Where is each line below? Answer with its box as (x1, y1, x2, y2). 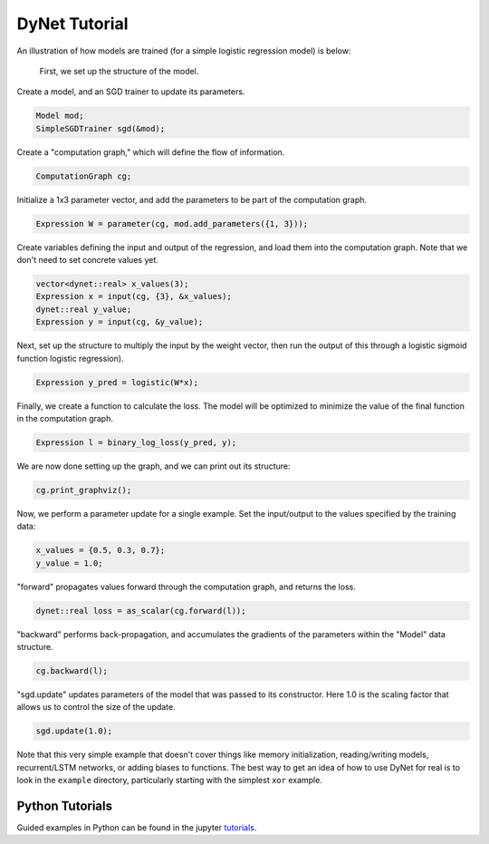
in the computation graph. (16, 412, 113, 423)
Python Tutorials (16, 798, 113, 813)
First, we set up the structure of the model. (39, 65, 199, 76)
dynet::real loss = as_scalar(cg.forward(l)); (35, 606, 246, 616)
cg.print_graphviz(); (35, 485, 132, 495)
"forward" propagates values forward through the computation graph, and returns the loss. (16, 581, 357, 592)
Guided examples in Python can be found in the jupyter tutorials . (16, 821, 257, 833)
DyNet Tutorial (16, 14, 129, 34)
